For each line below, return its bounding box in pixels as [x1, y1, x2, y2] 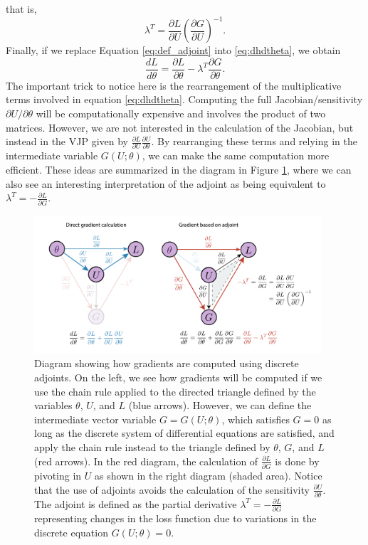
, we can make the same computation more [142, 148, 330, 163]
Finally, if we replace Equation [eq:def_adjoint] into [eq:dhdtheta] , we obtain [6, 43, 341, 58]
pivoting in [34, 467, 82, 482]
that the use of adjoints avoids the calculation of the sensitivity [34, 482, 310, 497]
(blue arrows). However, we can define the [128, 398, 312, 413]
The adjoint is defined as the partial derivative [34, 496, 237, 511]
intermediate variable [6, 148, 98, 163]
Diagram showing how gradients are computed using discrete [34, 356, 299, 371]
